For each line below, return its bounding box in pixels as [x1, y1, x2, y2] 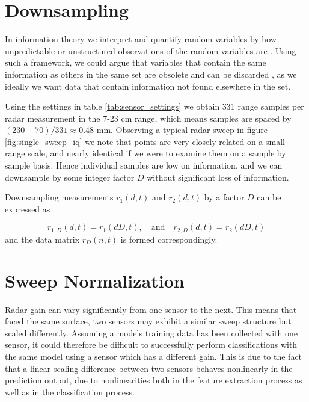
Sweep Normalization [5, 268, 185, 292]
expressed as [5, 202, 50, 215]
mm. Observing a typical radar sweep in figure [96, 123, 268, 136]
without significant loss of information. [147, 170, 289, 183]
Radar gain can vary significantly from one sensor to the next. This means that [5, 303, 297, 315]
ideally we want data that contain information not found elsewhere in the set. [5, 79, 291, 92]
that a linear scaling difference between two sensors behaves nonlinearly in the [5, 362, 293, 374]
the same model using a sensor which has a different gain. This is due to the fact [5, 350, 302, 362]
